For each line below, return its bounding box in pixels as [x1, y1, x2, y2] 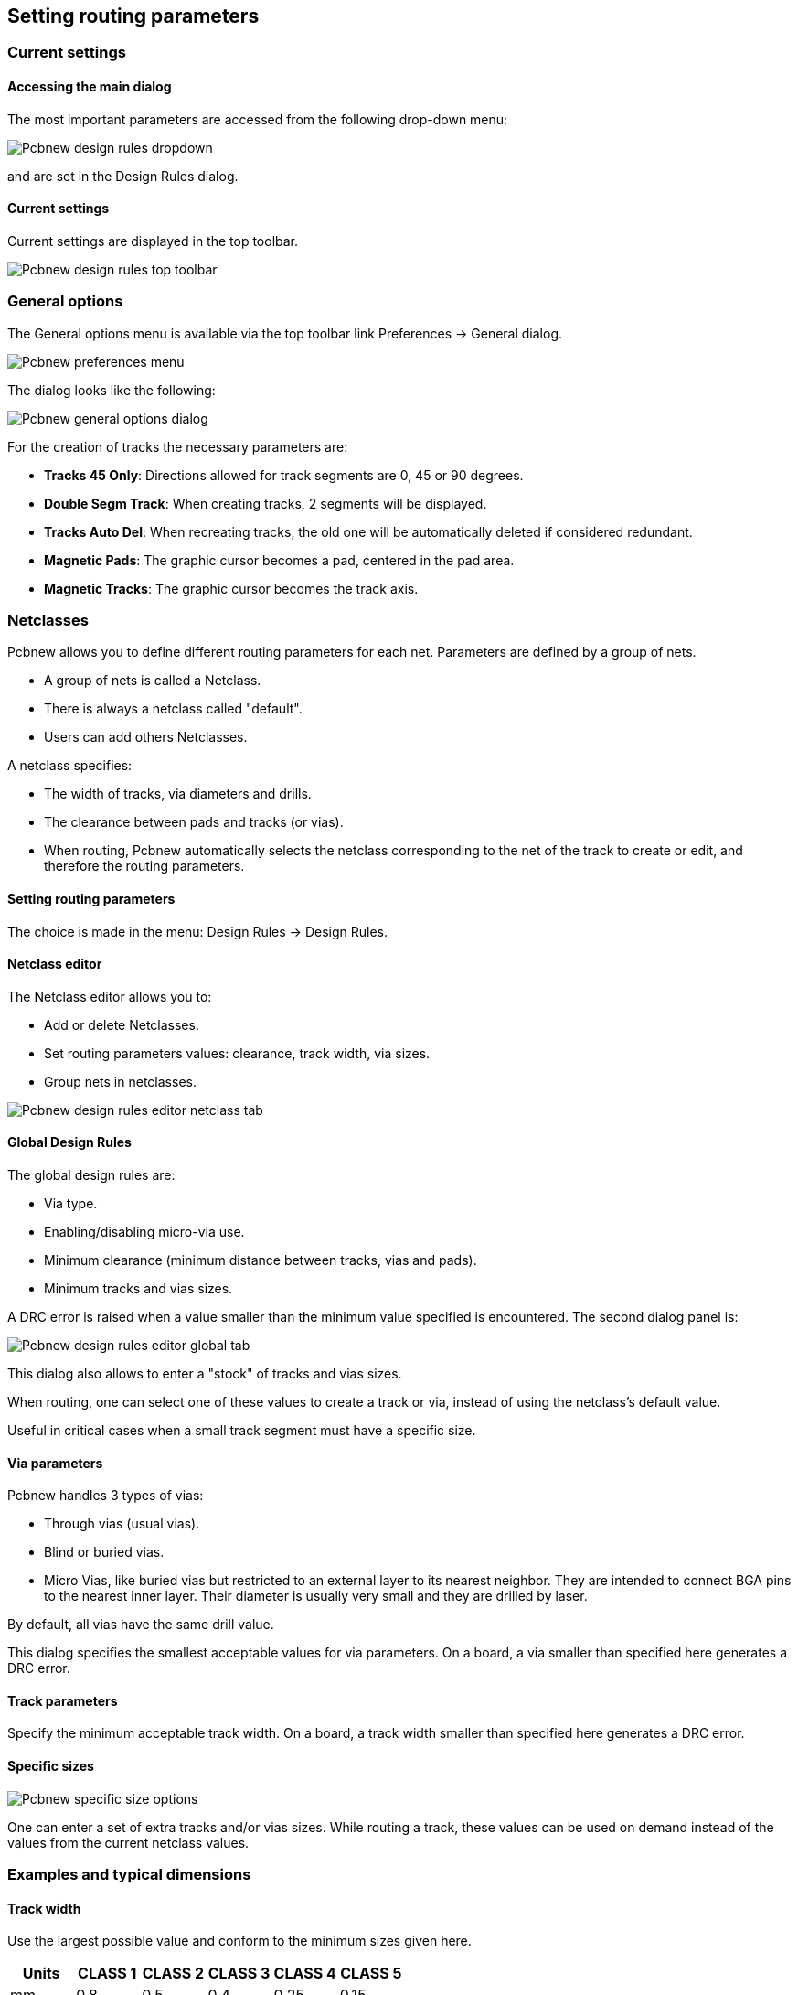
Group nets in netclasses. [44, 1073, 197, 1089]
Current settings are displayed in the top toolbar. [7, 232, 299, 249]
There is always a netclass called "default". [44, 701, 303, 717]
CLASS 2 [142, 1964, 205, 1983]
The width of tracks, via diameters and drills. [44, 786, 312, 802]
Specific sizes [7, 1758, 94, 1775]
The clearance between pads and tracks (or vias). [44, 814, 344, 831]
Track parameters [7, 1692, 118, 1709]
